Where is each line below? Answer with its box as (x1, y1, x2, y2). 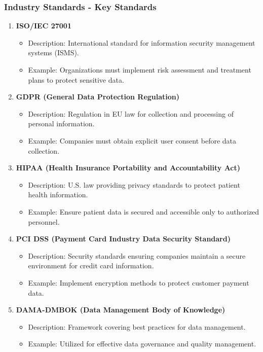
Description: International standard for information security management (28, 37, 255, 48)
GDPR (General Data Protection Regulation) (16, 91, 180, 102)
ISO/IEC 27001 (16, 20, 71, 31)
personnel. (28, 216, 60, 227)
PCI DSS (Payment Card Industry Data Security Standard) (16, 233, 231, 244)
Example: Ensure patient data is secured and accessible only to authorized (28, 206, 259, 217)
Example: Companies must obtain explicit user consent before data (28, 135, 237, 146)
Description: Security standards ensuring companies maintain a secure (28, 250, 246, 261)
